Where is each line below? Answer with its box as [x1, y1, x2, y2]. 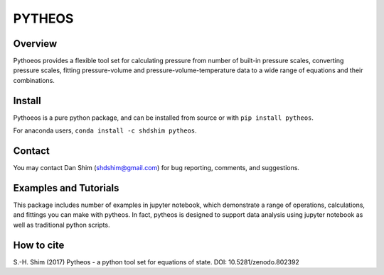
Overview [13, 38, 58, 50]
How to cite [13, 239, 65, 251]
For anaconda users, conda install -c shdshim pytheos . [13, 126, 197, 135]
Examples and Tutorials [13, 181, 119, 194]
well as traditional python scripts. [13, 220, 110, 229]
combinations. [13, 76, 55, 84]
